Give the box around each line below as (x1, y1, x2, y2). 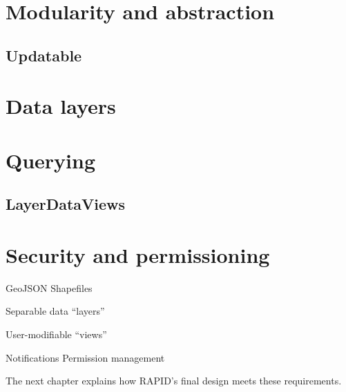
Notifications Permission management (6, 350, 165, 364)
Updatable (6, 44, 82, 66)
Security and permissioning (6, 240, 270, 268)
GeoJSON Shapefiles (6, 280, 93, 295)
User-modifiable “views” (6, 327, 107, 341)
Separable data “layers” (6, 304, 105, 318)
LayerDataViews (6, 193, 126, 215)
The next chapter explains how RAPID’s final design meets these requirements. (6, 373, 342, 388)
